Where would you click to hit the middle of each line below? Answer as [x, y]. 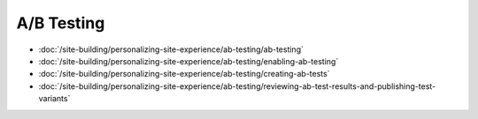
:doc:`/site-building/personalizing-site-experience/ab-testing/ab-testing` [171, 49]
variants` [54, 99]
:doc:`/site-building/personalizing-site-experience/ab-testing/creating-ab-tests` [184, 74]
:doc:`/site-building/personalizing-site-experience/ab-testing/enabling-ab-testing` [189, 61]
